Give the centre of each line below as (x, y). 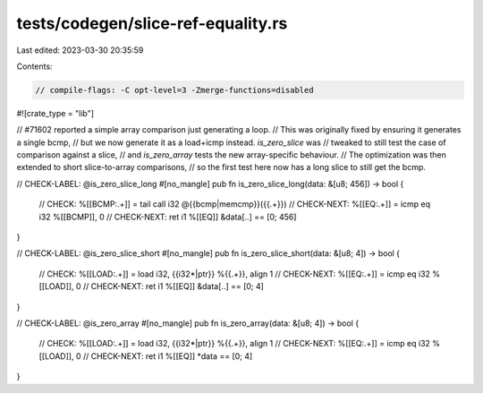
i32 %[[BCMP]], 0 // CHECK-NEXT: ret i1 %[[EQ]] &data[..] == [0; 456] (168, 217)
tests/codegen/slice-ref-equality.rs (152, 23)
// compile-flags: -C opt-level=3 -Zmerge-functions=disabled (174, 90)
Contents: (34, 66)
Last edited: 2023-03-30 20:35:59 (80, 50)
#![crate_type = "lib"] (55, 113)
